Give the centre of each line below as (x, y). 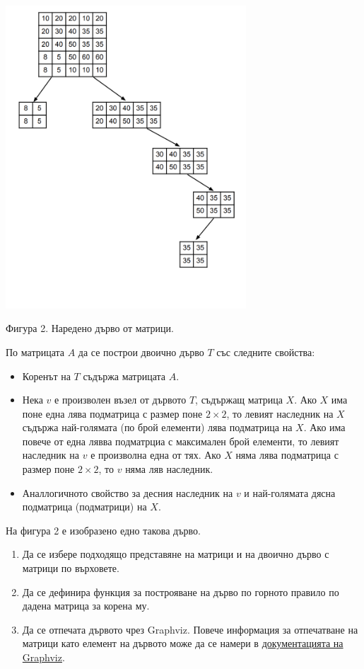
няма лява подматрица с (287, 455)
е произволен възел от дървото (121, 400)
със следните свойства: (266, 351)
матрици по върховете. (71, 568)
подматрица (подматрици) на (84, 507)
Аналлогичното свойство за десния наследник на (128, 492)
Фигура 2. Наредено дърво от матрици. (90, 328)
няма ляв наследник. (169, 469)
